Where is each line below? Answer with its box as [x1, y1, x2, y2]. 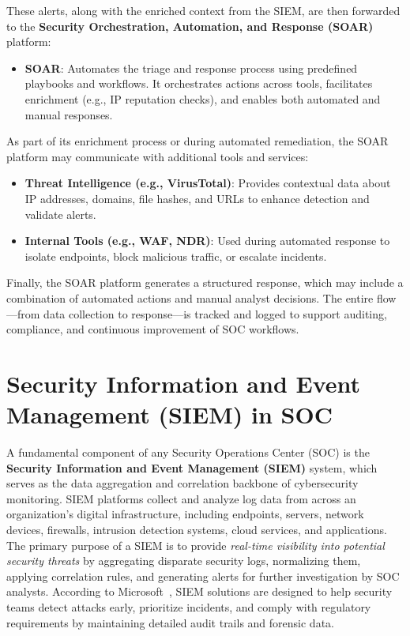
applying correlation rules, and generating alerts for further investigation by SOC [6, 567, 400, 584]
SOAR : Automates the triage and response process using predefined [24, 59, 358, 76]
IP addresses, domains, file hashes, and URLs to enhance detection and [24, 190, 370, 206]
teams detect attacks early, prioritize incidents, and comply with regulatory [6, 598, 371, 615]
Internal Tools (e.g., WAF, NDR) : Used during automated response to [24, 232, 390, 249]
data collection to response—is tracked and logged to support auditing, [43, 305, 387, 322]
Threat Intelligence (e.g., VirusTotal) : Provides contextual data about [24, 175, 391, 191]
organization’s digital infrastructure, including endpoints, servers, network [6, 506, 364, 522]
